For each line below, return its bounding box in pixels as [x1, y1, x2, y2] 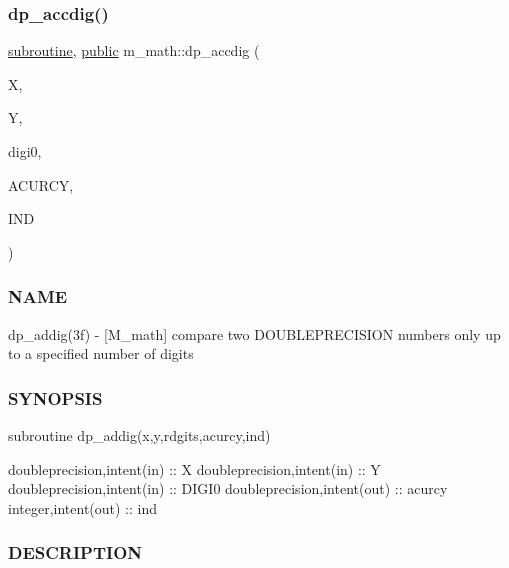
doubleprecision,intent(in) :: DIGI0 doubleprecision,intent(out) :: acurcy [8, 478, 448, 499]
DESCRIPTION [8, 540, 143, 565]
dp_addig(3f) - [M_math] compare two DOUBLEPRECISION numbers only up [8, 323, 501, 344]
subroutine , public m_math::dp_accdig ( [8, 40, 260, 61]
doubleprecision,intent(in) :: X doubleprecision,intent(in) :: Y [8, 458, 381, 479]
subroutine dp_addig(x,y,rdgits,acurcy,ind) [8, 425, 271, 445]
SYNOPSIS [8, 385, 103, 410]
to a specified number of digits [8, 343, 194, 364]
